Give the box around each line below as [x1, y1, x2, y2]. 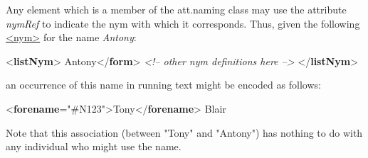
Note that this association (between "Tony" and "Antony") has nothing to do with [6, 125, 363, 140]
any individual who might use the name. [6, 139, 182, 154]
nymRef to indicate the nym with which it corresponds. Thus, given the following [6, 16, 360, 30]
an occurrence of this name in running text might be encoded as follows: [6, 77, 321, 92]
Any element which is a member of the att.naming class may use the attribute [6, 2, 347, 16]
